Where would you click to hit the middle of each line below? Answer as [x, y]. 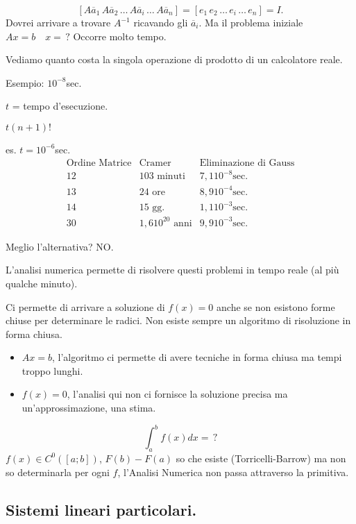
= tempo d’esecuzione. [60, 106]
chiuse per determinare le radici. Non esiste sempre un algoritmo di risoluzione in [178, 320]
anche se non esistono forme [276, 306]
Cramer [155, 163]
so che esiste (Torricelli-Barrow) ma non [261, 458]
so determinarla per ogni [58, 472]
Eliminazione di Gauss [247, 163]
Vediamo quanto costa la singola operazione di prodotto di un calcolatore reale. [174, 59]
